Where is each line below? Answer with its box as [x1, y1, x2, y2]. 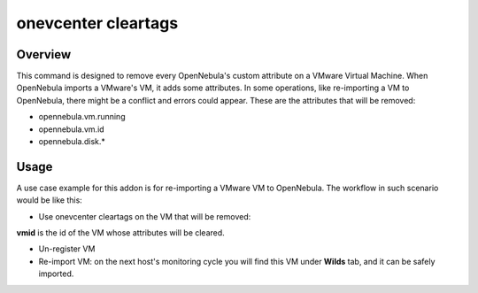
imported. [38, 268, 74, 279]
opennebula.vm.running [38, 112, 126, 122]
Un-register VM [38, 243, 96, 254]
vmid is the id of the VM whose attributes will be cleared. [16, 227, 225, 238]
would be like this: [16, 195, 83, 205]
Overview [16, 47, 72, 62]
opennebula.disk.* [38, 136, 106, 147]
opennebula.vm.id [38, 124, 105, 135]
